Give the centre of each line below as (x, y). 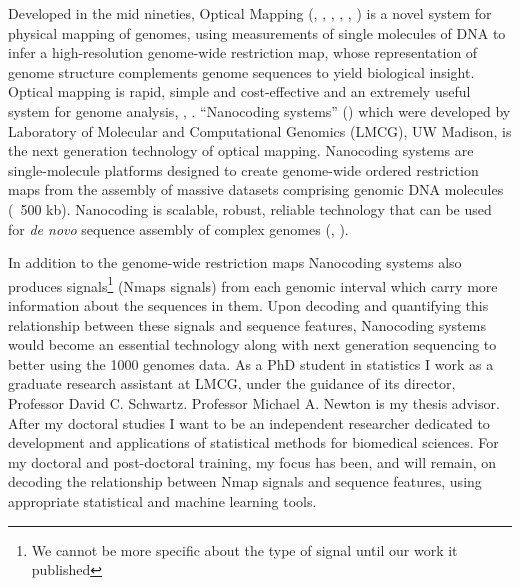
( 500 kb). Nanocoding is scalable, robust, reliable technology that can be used (250, 208)
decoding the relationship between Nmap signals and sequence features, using (245, 481)
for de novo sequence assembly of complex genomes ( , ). (178, 228)
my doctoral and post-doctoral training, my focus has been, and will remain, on (252, 461)
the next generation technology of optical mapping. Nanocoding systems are (241, 150)
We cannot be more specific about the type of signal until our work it (244, 549)
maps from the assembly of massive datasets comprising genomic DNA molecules (256, 189)
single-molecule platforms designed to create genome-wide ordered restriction (243, 169)
